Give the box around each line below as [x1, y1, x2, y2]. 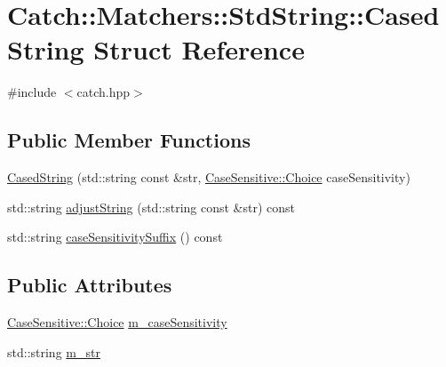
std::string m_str [7, 342, 100, 361]
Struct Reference [93, 31, 305, 68]
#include [7, 83, 57, 101]
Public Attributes [7, 271, 172, 299]
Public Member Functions [7, 126, 251, 154]
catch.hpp [76, 83, 131, 101]
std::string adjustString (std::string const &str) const [7, 197, 296, 216]
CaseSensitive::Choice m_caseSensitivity [7, 313, 227, 331]
